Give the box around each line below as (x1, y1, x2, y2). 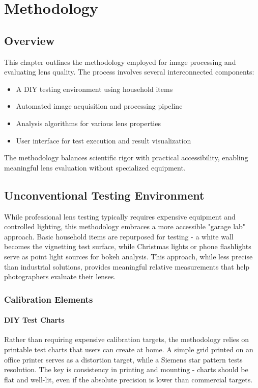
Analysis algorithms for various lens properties (16, 117, 161, 128)
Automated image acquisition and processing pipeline (16, 101, 183, 111)
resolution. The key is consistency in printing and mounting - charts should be (4, 364, 248, 375)
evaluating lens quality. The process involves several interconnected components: (4, 66, 254, 77)
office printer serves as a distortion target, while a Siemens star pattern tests (4, 354, 243, 365)
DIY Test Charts (4, 314, 65, 325)
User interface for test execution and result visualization (16, 135, 191, 145)
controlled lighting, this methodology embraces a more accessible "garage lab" (4, 221, 246, 232)
